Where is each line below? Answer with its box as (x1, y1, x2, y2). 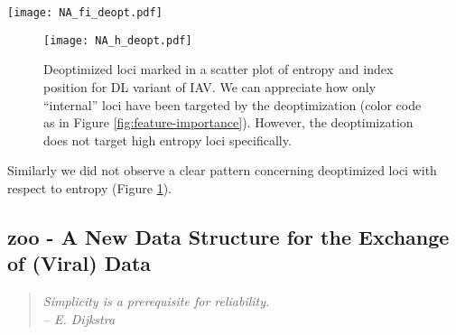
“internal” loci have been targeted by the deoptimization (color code (43, 95, 422, 114)
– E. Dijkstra (42, 309, 116, 328)
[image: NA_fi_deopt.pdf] (7, 6, 163, 19)
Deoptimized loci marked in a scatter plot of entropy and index (43, 60, 394, 79)
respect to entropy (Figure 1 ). (7, 178, 172, 197)
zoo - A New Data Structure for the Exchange (7, 222, 450, 250)
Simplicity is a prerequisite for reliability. (42, 292, 270, 311)
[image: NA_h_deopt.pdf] (43, 33, 192, 47)
